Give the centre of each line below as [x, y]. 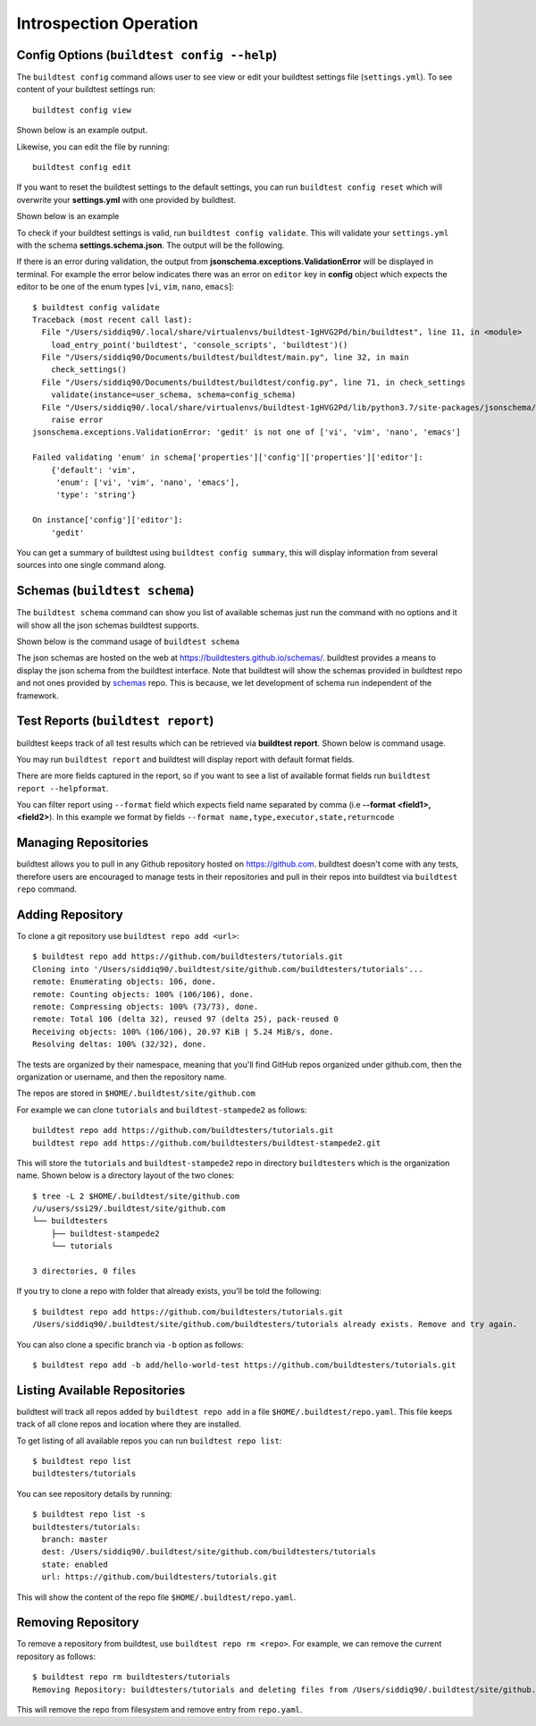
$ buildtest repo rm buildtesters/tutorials [132, 1677]
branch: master [75, 1540]
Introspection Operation [107, 23]
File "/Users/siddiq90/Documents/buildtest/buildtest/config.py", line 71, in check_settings [254, 382]
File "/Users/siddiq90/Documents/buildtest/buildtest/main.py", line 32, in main [226, 357]
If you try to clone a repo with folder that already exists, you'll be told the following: [169, 1291]
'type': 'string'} [96, 495]
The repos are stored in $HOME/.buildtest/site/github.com [136, 1093]
